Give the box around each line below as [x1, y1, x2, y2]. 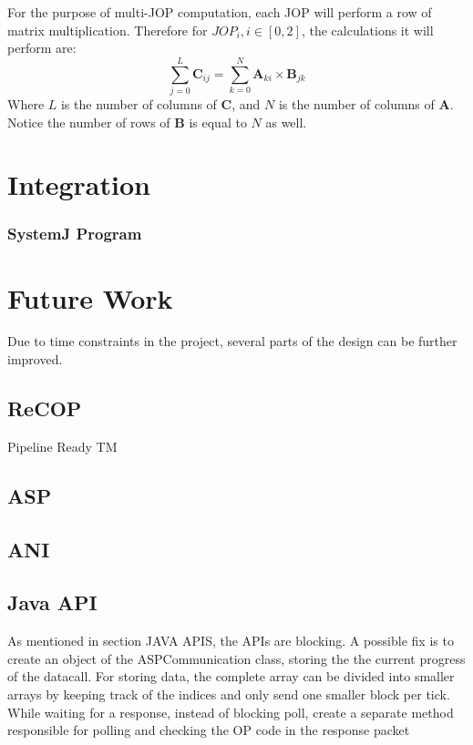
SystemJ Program [7, 222, 142, 245]
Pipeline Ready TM [7, 436, 118, 455]
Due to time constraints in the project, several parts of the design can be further [7, 332, 458, 351]
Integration [7, 166, 150, 203]
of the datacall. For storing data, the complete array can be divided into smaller [7, 667, 455, 686]
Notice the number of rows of [7, 112, 170, 131]
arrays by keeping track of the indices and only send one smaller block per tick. [7, 684, 450, 703]
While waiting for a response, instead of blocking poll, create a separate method [7, 702, 454, 721]
